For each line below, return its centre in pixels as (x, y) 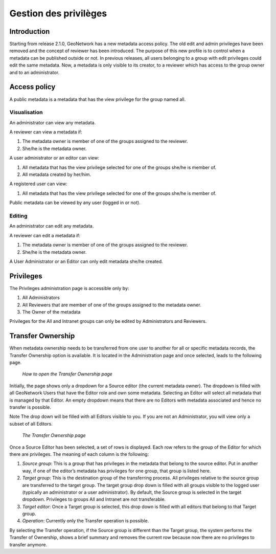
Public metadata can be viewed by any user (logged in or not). (75, 203)
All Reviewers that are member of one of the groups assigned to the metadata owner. (112, 305)
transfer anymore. (28, 544)
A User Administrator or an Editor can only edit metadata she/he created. (86, 261)
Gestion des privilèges (58, 13)
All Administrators (41, 298)
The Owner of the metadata (51, 312)
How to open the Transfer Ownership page (67, 374)
